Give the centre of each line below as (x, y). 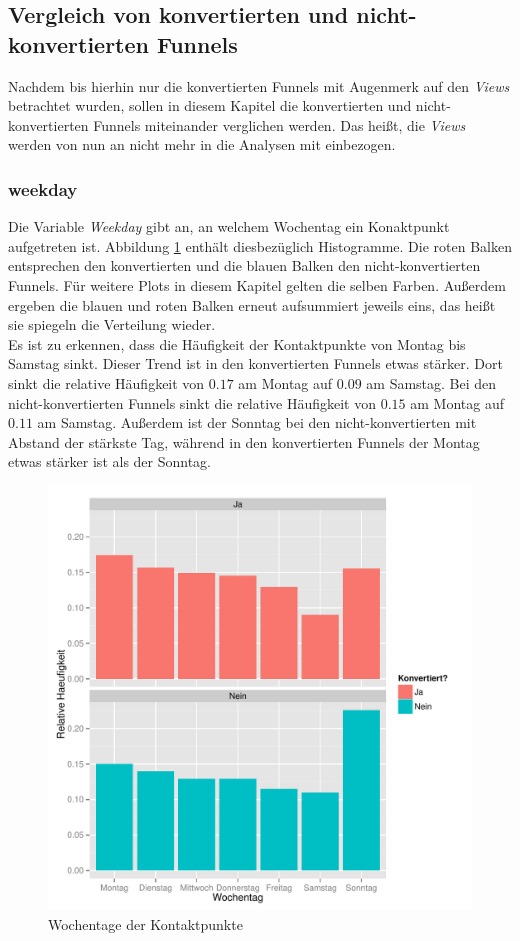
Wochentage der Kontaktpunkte (145, 923)
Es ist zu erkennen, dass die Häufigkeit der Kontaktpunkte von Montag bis (237, 343)
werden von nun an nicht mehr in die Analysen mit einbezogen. (202, 144)
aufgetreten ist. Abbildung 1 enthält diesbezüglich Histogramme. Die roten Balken (260, 245)
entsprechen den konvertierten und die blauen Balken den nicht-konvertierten (244, 265)
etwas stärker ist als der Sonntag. (110, 461)
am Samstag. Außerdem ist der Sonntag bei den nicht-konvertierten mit (257, 422)
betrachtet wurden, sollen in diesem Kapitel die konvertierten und (210, 105)
